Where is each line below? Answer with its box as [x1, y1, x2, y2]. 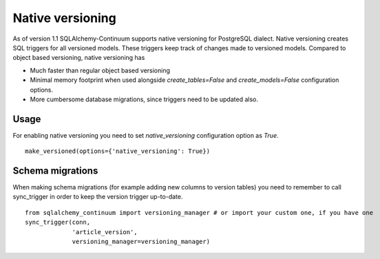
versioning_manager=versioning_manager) [72, 238, 210, 246]
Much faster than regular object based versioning [30, 66, 171, 74]
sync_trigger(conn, [25, 218, 91, 227]
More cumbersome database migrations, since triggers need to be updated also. [30, 95, 258, 103]
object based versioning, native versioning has [12, 54, 145, 62]
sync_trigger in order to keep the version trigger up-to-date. [12, 193, 183, 201]
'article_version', [72, 228, 138, 236]
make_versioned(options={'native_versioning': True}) [25, 147, 210, 155]
